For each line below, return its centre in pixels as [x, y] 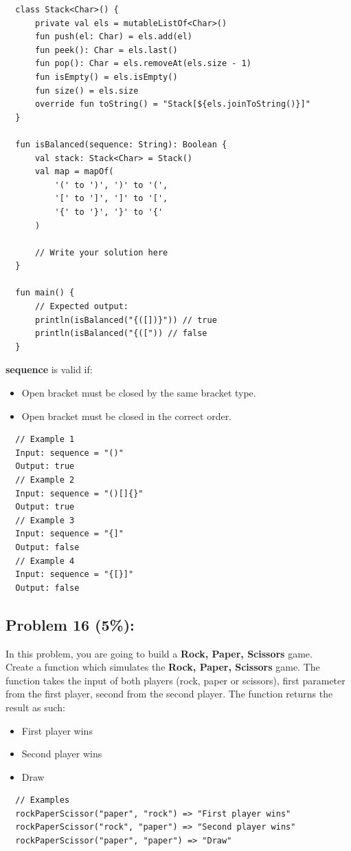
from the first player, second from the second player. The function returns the [169, 694]
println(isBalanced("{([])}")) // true [126, 320]
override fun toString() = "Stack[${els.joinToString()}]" [172, 104]
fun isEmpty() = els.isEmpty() [106, 77]
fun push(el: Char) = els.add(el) [114, 37]
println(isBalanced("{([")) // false [121, 334]
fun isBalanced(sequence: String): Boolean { [121, 144]
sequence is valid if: [49, 369]
